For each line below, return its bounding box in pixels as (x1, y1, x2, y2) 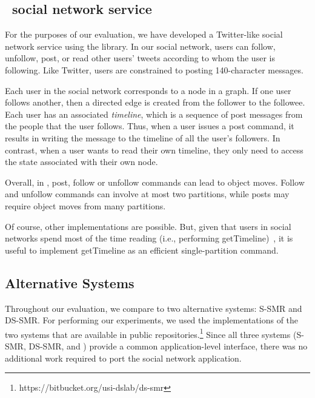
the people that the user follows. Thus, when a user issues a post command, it (5, 120, 294, 132)
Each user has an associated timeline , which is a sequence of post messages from (5, 107, 303, 120)
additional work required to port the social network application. (5, 351, 242, 364)
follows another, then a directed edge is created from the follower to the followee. (5, 96, 305, 109)
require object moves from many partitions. (5, 199, 166, 212)
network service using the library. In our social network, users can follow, (5, 39, 276, 52)
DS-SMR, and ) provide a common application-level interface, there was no (28, 339, 308, 352)
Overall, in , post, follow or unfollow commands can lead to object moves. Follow (5, 175, 305, 188)
